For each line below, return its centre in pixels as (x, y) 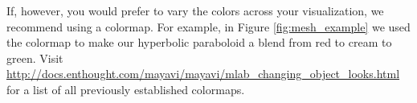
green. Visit (35, 58)
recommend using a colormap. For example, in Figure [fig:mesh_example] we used (208, 26)
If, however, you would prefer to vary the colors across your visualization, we (195, 10)
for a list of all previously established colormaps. (126, 89)
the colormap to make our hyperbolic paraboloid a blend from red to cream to (199, 42)
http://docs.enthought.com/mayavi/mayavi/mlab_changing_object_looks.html (203, 74)
